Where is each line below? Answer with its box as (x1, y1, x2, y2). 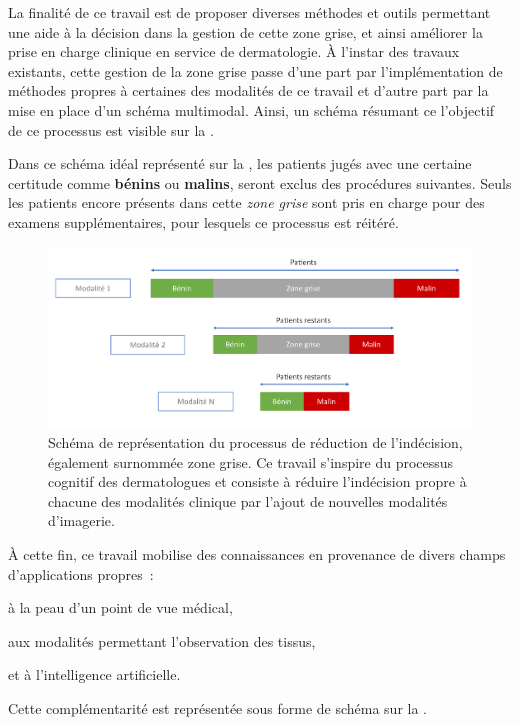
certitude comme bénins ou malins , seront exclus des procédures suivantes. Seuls (8, 172, 512, 193)
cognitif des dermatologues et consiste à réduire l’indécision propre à (48, 471, 467, 492)
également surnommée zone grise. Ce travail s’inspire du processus (48, 451, 454, 472)
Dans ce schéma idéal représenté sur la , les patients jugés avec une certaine (8, 153, 472, 174)
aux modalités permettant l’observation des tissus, (8, 630, 316, 651)
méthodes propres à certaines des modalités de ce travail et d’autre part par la (8, 80, 489, 101)
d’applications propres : (8, 563, 154, 584)
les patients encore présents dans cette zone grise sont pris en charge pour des (8, 192, 485, 213)
